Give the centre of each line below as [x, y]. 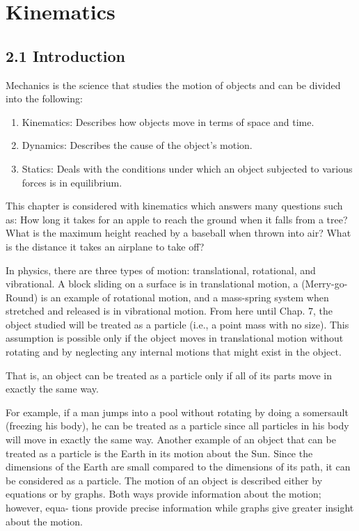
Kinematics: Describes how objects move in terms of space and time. [168, 121]
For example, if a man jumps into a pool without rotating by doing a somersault [177, 412]
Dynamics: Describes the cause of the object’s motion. [137, 145]
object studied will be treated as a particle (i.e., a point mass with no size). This [177, 324]
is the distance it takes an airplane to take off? [105, 246]
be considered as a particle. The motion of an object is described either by [164, 480]
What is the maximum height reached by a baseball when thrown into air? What [178, 233]
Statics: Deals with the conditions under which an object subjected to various [187, 168]
